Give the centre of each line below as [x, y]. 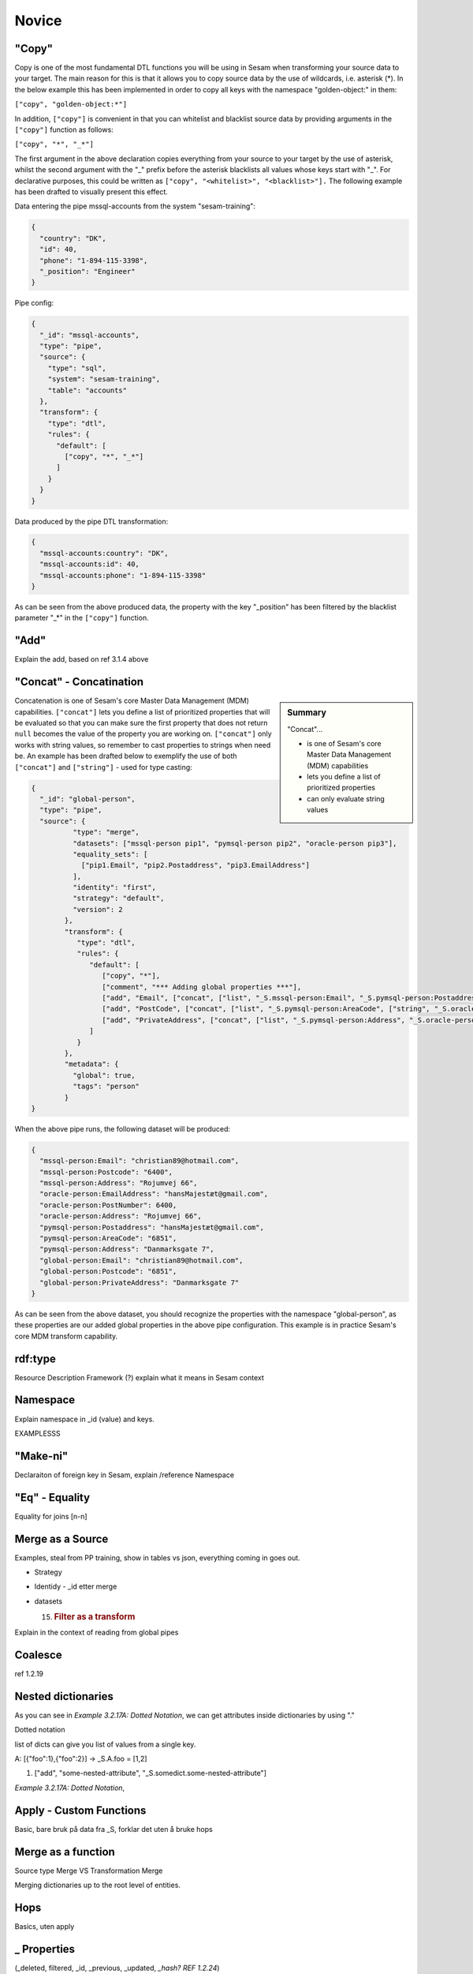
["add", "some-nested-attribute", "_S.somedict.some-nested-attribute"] [151, 1773]
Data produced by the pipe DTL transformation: [91, 521]
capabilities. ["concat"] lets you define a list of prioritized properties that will [142, 711]
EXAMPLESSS [37, 1433]
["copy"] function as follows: [64, 129]
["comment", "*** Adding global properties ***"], [201, 987]
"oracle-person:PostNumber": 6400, [108, 1205]
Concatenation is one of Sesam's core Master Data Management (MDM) [132, 701]
